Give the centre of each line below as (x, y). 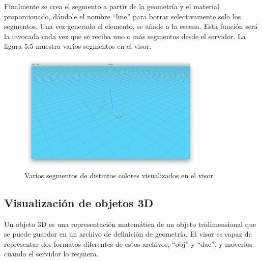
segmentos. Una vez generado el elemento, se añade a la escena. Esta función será (131, 26)
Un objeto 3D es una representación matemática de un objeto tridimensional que (130, 224)
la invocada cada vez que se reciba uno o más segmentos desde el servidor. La (125, 36)
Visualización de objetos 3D (79, 202)
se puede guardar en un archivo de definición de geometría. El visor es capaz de (128, 234)
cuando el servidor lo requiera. (51, 254)
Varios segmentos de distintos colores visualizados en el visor (119, 175)
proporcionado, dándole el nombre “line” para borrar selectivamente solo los (123, 16)
